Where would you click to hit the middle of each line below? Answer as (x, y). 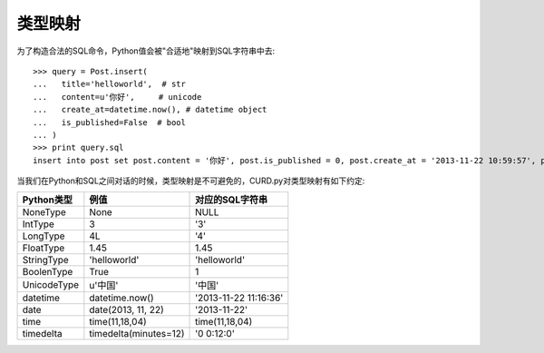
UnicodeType (51, 285)
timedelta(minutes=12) (137, 334)
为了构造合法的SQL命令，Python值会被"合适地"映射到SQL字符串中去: (146, 51)
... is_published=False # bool (109, 122)
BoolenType (48, 272)
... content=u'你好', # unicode (117, 97)
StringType (46, 260)
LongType (44, 236)
